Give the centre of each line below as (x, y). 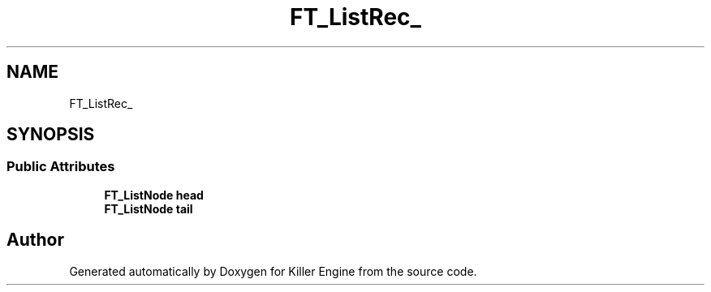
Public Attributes (61, 167)
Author (35, 240)
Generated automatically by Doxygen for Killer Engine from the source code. (273, 271)
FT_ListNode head (154, 195)
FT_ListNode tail (149, 208)
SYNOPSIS (51, 135)
